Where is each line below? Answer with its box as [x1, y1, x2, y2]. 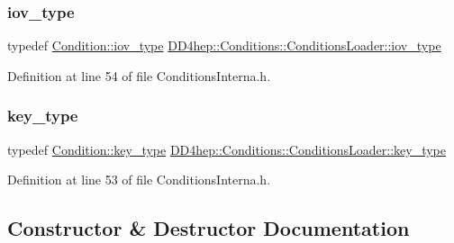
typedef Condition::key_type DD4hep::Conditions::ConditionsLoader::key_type [7, 139, 447, 158]
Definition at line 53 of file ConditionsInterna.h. [7, 170, 271, 189]
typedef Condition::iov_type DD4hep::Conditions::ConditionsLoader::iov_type [7, 36, 441, 55]
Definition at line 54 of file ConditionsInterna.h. [7, 66, 271, 85]
